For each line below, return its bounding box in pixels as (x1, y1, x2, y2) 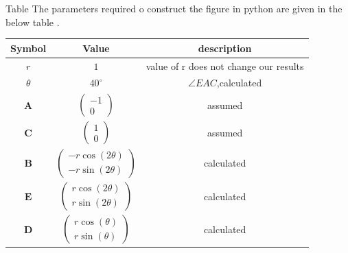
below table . (5, 14, 60, 29)
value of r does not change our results (146, 58, 304, 73)
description (198, 40, 252, 55)
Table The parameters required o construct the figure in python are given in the (5, 1, 343, 15)
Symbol (10, 40, 47, 55)
